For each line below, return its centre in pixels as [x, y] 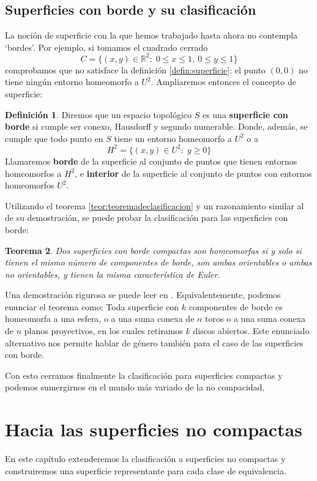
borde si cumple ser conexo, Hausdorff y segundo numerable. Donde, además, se [156, 126]
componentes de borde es [236, 306]
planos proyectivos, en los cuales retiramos [103, 331]
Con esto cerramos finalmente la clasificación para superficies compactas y [144, 375]
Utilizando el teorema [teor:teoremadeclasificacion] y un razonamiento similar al [155, 205]
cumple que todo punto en [54, 138]
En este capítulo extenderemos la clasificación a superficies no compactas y [145, 459]
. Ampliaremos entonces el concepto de [223, 82]
